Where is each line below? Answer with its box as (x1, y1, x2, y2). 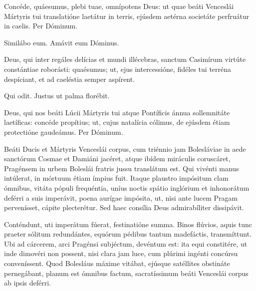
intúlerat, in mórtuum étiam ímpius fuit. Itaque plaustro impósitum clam (4, 173, 229, 183)
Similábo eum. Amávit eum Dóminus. (4, 37, 119, 47)
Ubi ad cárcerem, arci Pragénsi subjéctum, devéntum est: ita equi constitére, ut (4, 238, 248, 249)
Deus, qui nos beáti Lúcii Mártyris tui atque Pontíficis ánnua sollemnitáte (4, 107, 230, 117)
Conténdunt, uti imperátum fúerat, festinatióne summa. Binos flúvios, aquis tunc (4, 219, 252, 229)
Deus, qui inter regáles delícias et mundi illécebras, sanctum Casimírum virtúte (4, 54, 246, 64)
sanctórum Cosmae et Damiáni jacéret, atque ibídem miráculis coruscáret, (4, 153, 231, 164)
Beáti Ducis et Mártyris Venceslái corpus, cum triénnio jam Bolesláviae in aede (4, 143, 246, 154)
